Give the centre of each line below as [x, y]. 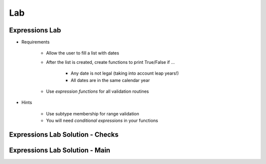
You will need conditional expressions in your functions [102, 121]
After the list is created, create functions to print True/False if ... [110, 62]
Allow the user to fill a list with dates [83, 53]
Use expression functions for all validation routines [98, 91]
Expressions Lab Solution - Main [60, 150]
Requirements [35, 42]
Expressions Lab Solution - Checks [64, 135]
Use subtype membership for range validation [93, 113]
